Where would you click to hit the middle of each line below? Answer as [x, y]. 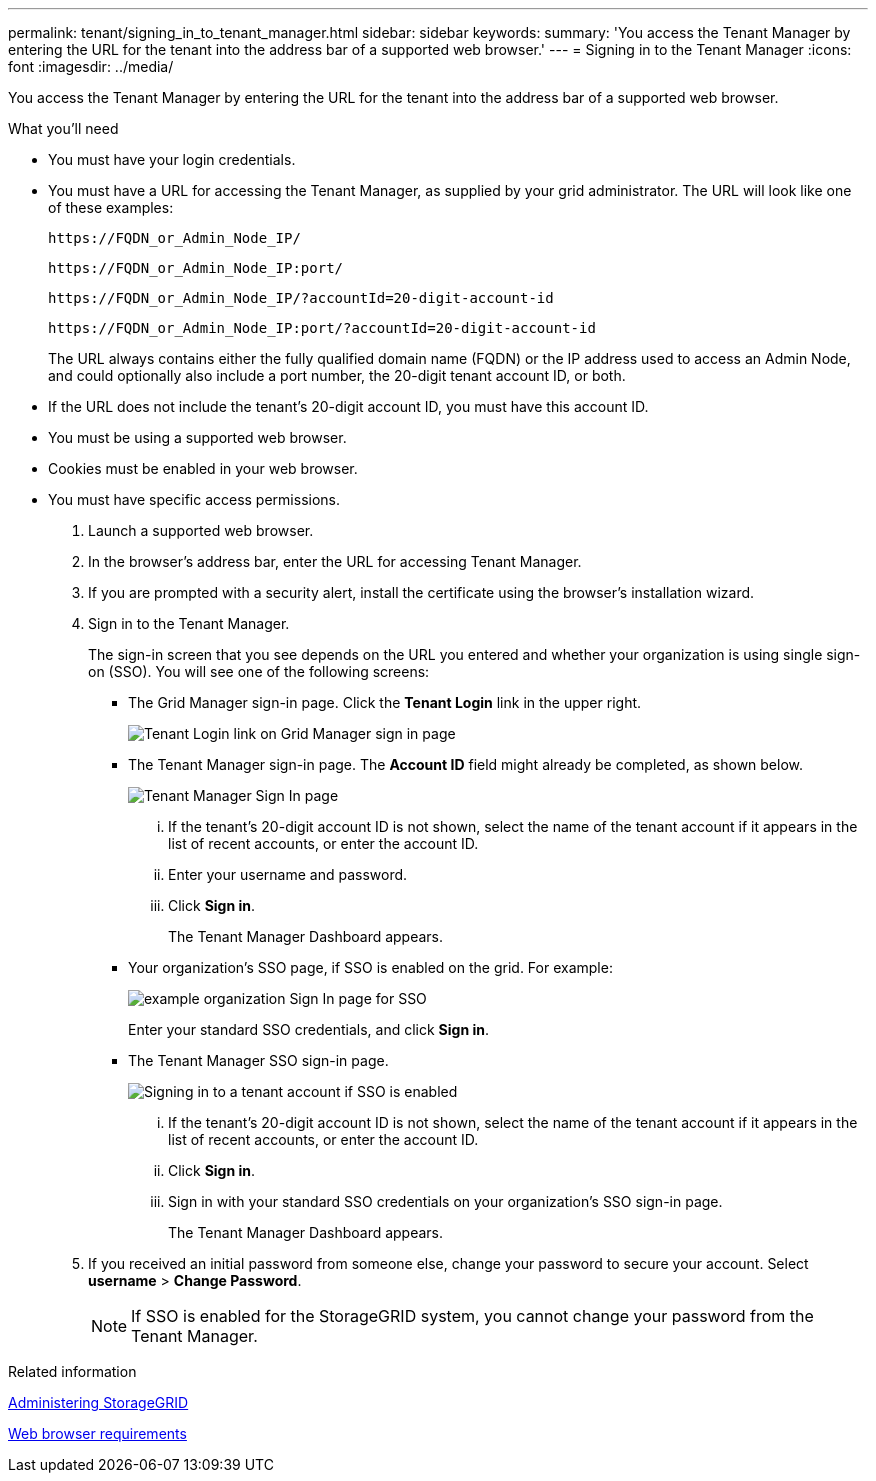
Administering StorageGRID [98, 1402]
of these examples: [111, 207]
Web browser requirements [97, 1433]
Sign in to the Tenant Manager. [189, 623]
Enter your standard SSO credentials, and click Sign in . [308, 1029]
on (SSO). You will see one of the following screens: [259, 671]
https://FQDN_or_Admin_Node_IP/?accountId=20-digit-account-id [301, 298]
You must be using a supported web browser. [197, 437]
